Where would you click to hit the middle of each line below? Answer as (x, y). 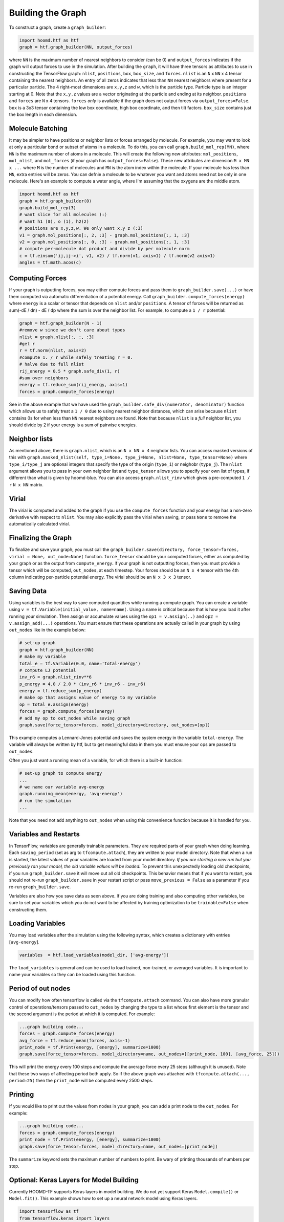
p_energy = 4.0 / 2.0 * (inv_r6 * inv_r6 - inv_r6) (83, 684)
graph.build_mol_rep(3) (48, 208)
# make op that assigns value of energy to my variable (88, 698)
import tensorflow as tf (49, 1211)
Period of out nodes (40, 989)
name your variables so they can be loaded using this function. (72, 975)
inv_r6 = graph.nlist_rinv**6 (55, 677)
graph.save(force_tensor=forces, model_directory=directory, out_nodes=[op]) (115, 725)
